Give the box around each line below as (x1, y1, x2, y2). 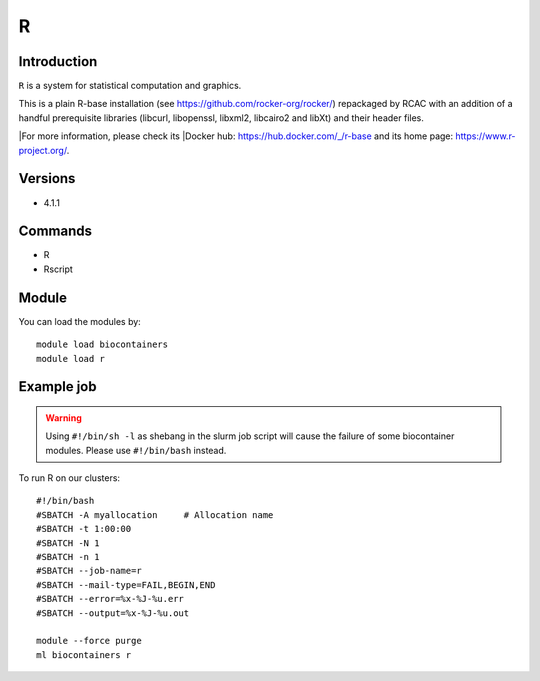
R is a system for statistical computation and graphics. (18, 80, 242, 92)
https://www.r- (455, 130, 516, 142)
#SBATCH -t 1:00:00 (36, 523, 132, 535)
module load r (36, 353, 105, 364)
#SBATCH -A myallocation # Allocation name (36, 509, 274, 520)
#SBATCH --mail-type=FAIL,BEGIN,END (36, 579, 216, 590)
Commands (18, 223, 93, 240)
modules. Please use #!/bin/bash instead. (45, 444, 227, 456)
